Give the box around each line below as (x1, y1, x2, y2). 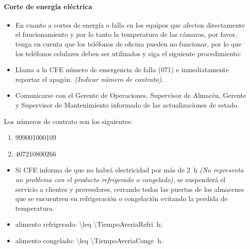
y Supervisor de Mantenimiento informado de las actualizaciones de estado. (15, 99, 239, 109)
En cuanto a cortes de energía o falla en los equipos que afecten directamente (15, 19, 245, 30)
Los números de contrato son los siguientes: (4, 116, 133, 126)
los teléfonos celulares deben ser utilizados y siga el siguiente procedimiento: (15, 48, 241, 58)
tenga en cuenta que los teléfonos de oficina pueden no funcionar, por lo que (15, 38, 242, 48)
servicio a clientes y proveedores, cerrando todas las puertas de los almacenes (15, 184, 244, 194)
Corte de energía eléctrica (4, 1, 92, 11)
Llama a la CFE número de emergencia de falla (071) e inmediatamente (15, 64, 229, 75)
